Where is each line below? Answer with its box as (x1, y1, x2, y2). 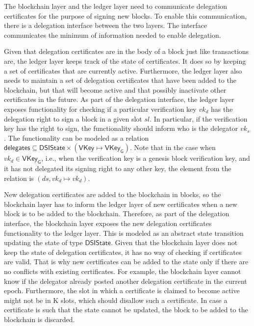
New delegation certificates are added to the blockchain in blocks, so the (4, 189, 221, 200)
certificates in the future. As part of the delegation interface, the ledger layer (4, 94, 234, 104)
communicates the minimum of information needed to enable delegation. (4, 29, 221, 40)
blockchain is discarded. (4, 314, 75, 325)
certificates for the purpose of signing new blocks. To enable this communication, (4, 10, 247, 21)
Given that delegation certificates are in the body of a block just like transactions (4, 46, 249, 56)
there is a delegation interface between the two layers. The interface (4, 20, 207, 30)
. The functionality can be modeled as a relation (4, 132, 149, 143)
